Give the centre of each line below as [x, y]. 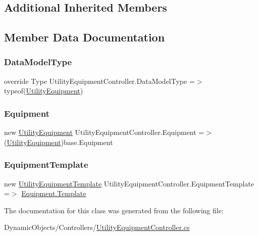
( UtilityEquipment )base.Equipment [59, 142]
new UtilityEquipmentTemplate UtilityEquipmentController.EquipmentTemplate [129, 183]
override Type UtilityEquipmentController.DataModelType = [99, 81]
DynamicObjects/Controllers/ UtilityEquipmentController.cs [97, 227]
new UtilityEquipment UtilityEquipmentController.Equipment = [104, 132]
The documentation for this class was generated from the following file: [114, 210]
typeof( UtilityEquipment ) [44, 91]
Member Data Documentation [85, 37]
